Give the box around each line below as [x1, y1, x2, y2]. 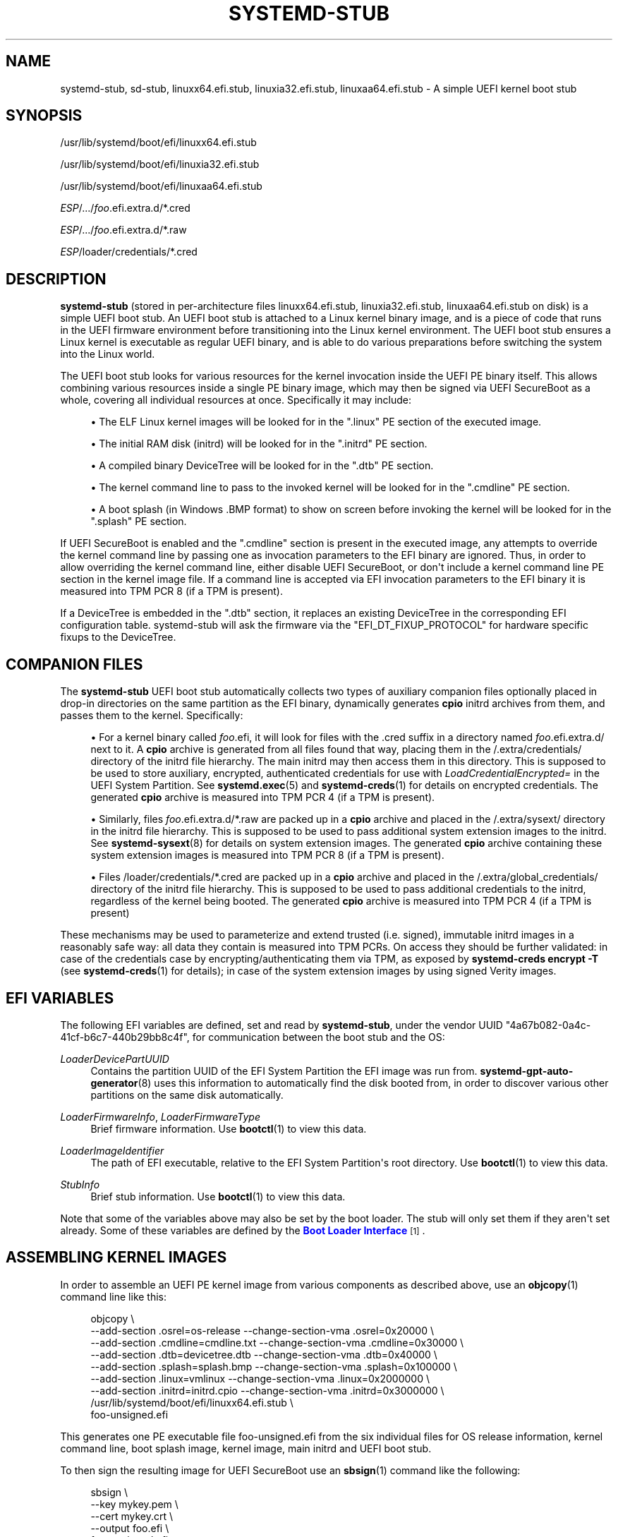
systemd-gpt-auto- [480, 1064, 574, 1077]
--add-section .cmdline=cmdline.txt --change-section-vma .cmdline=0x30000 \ [90, 1336, 464, 1349]
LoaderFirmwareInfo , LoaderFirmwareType [60, 1110, 260, 1123]
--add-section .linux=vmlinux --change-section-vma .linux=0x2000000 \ [90, 1372, 430, 1385]
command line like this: [60, 1290, 167, 1303]
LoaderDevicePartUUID [60, 1052, 169, 1065]
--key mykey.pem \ [90, 1497, 178, 1510]
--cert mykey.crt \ [90, 1509, 174, 1522]
